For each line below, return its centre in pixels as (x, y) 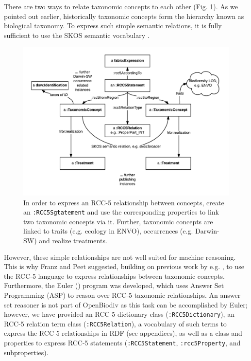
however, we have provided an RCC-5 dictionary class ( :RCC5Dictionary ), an (119, 314)
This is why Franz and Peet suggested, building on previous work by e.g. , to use (124, 266)
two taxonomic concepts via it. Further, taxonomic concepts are (118, 221)
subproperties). (26, 352)
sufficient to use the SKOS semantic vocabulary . (77, 35)
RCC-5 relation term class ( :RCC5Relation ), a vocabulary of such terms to (115, 323)
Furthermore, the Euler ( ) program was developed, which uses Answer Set (114, 285)
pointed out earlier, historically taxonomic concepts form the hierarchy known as (124, 16)
